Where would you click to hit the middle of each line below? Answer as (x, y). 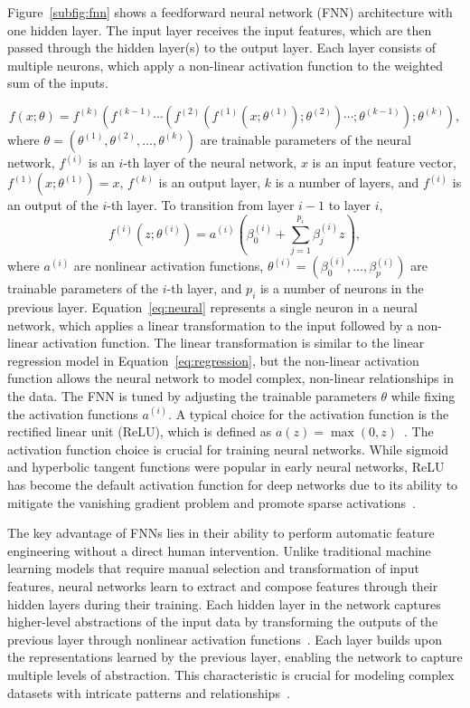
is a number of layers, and (347, 182)
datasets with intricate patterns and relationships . (149, 692)
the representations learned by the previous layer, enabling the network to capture (235, 657)
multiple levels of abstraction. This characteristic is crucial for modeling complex (231, 674)
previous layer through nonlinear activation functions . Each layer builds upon (225, 639)
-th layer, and (204, 288)
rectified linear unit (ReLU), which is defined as (140, 431)
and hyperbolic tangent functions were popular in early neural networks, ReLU (226, 467)
